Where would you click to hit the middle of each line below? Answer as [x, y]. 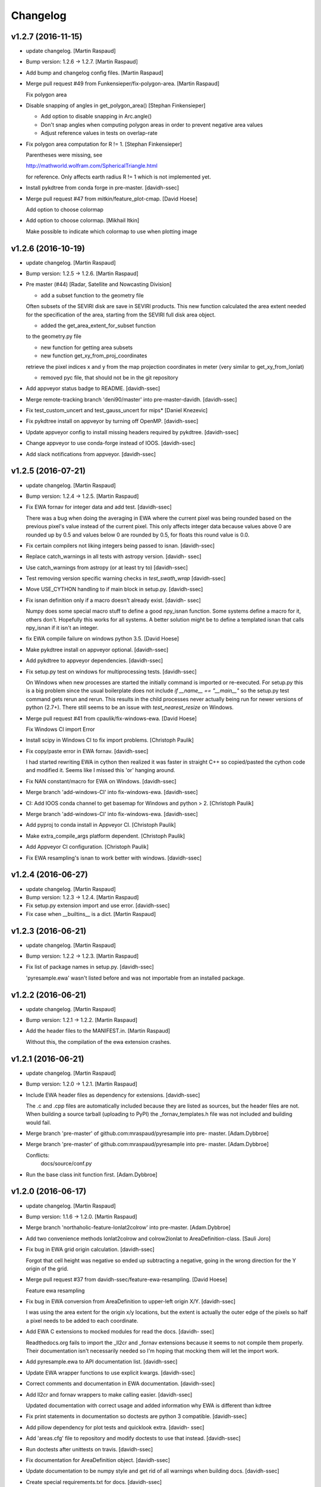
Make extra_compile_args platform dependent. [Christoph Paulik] [106, 836]
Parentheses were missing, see [64, 155]
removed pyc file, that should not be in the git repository [109, 377]
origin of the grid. [47, 1268]
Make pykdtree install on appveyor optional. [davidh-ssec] [97, 650]
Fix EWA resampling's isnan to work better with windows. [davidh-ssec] [114, 858]
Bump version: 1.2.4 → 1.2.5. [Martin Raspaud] [82, 496]
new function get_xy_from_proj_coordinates [94, 356]
